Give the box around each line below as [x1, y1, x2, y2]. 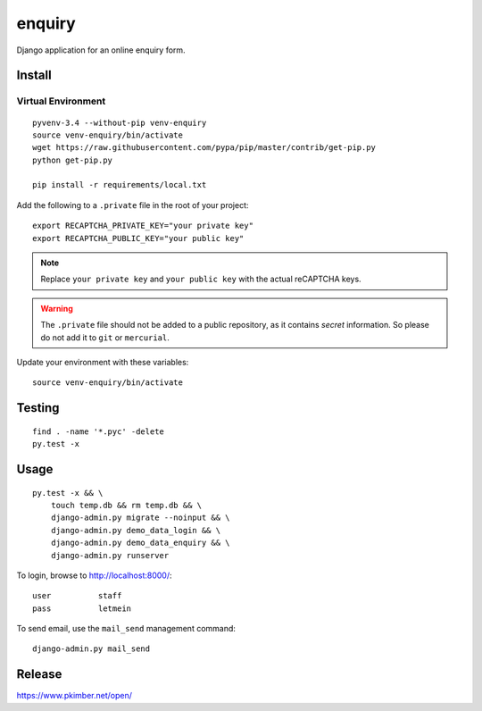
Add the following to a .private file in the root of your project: [16, 199, 249, 210]
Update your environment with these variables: [16, 356, 189, 367]
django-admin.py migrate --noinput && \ [50, 513, 231, 523]
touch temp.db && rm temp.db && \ [50, 500, 203, 510]
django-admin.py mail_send [32, 644, 151, 654]
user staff [32, 590, 122, 601]
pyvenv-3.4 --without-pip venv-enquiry [32, 117, 207, 128]
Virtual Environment [16, 95, 106, 107]
